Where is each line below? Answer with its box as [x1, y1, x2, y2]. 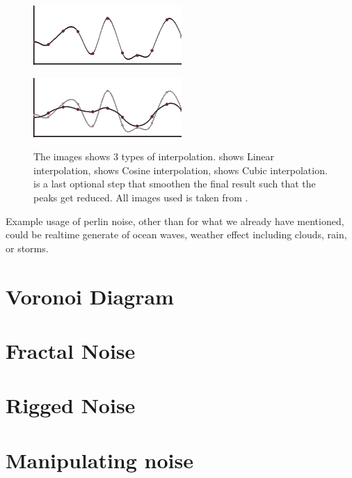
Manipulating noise [6, 445, 193, 474]
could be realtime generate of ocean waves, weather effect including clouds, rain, [6, 227, 347, 242]
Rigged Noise [6, 391, 136, 419]
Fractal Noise [6, 336, 136, 364]
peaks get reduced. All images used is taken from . [33, 190, 248, 204]
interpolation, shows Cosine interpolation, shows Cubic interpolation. [33, 162, 328, 177]
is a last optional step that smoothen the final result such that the [33, 176, 316, 191]
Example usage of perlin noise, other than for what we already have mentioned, [6, 213, 344, 228]
